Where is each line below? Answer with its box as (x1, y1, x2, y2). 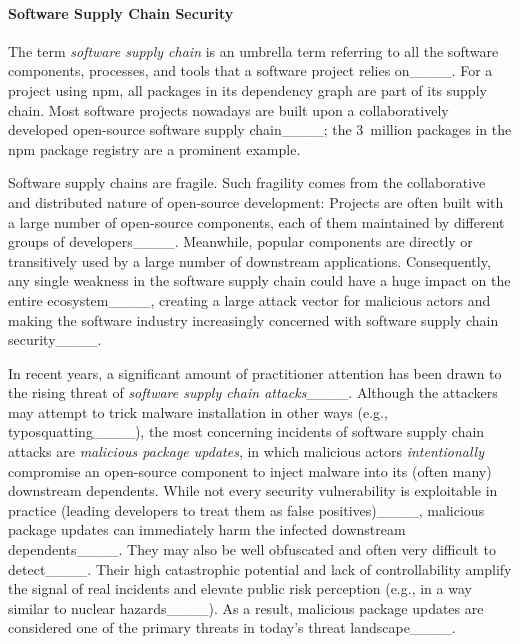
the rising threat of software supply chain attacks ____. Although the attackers (8, 382, 498, 403)
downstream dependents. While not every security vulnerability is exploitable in (8, 480, 498, 501)
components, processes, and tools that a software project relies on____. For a (8, 60, 493, 81)
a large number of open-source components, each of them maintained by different (8, 211, 505, 232)
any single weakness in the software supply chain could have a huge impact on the (8, 270, 511, 291)
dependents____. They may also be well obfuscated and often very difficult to (8, 539, 496, 560)
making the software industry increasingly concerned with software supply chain (8, 309, 499, 330)
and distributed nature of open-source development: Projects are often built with (8, 191, 504, 212)
